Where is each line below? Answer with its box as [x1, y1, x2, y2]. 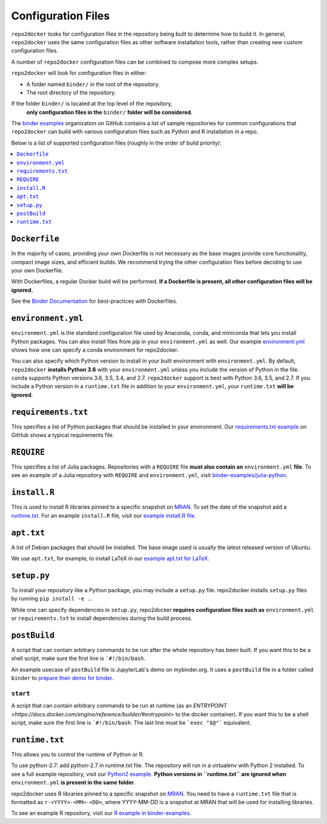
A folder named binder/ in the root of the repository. [26, 81, 160, 88]
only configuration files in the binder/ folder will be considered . [26, 108, 193, 116]
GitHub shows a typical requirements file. [11, 432, 114, 439]
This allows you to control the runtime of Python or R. [11, 751, 145, 758]
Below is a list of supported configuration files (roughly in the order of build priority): [11, 139, 222, 147]
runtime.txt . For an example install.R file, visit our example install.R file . [11, 512, 196, 519]
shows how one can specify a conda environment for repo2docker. [11, 346, 179, 354]
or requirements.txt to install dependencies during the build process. [11, 615, 193, 622]
